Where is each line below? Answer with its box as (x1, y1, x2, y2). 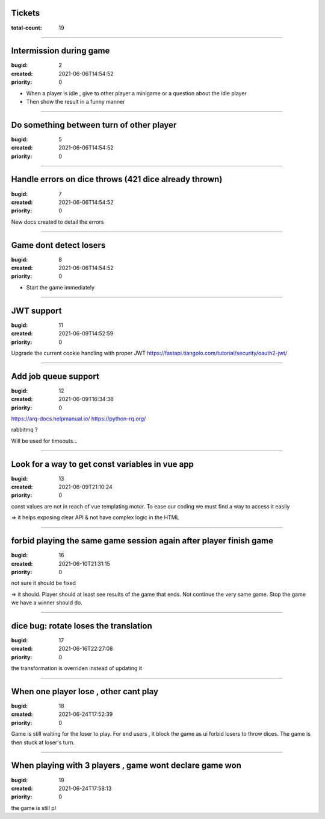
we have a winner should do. (11, 599, 82, 606)
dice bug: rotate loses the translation (11, 621, 153, 631)
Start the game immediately (26, 283, 95, 291)
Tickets (11, 8, 40, 18)
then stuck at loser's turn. (11, 739, 75, 746)
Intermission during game (11, 46, 110, 56)
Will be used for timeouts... (11, 437, 78, 444)
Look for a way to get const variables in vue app (11, 459, 194, 469)
